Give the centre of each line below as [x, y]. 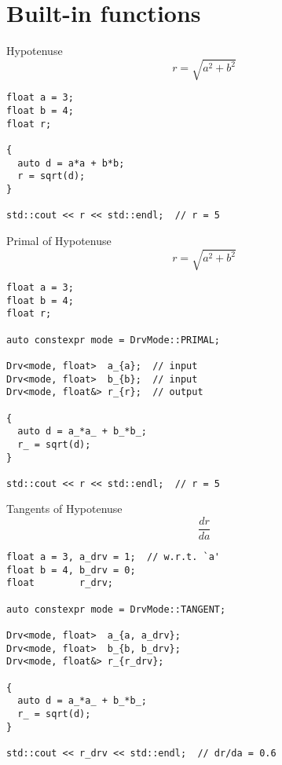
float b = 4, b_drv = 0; [71, 570]
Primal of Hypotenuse [59, 240]
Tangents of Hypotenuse [64, 509]
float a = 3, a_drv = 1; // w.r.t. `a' [114, 557]
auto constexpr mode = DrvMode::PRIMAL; [114, 340]
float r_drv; [60, 583]
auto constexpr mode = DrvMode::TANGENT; [116, 609]
